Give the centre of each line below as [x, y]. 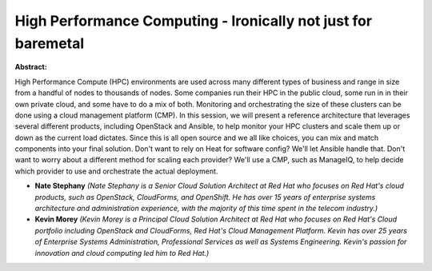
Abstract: [31, 67]
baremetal [50, 43]
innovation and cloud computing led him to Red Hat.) [122, 253]
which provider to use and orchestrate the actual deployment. [116, 171]
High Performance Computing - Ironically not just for [193, 21]
